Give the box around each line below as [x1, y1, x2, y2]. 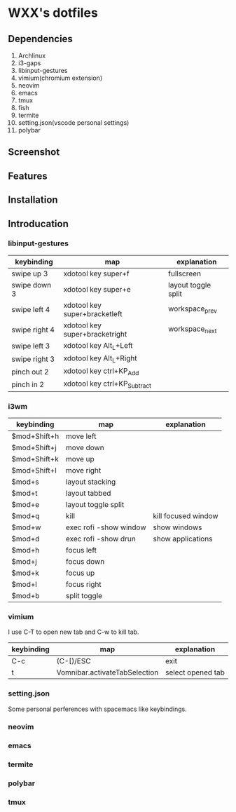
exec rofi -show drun [66, 534, 136, 543]
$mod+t [11, 488, 38, 498]
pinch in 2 [11, 380, 45, 390]
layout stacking [66, 477, 116, 487]
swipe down [11, 280, 52, 290]
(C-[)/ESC [56, 656, 91, 666]
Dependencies [8, 33, 73, 45]
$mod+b [11, 590, 40, 600]
